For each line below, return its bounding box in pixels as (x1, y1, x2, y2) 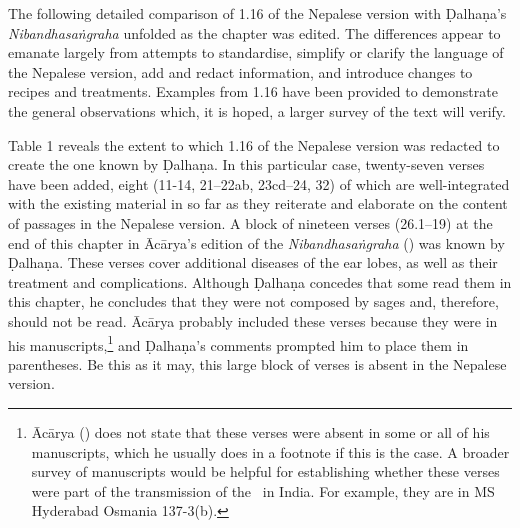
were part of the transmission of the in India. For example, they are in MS (31, 480, 495, 501)
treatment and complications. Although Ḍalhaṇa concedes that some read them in (8, 271, 512, 292)
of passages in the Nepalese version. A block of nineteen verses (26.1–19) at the (8, 212, 493, 233)
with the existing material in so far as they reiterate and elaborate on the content (8, 193, 508, 214)
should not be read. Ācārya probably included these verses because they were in (8, 310, 498, 331)
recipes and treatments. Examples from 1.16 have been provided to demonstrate (8, 81, 498, 102)
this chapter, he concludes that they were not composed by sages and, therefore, (8, 291, 499, 312)
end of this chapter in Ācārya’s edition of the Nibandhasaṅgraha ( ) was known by (8, 232, 505, 253)
